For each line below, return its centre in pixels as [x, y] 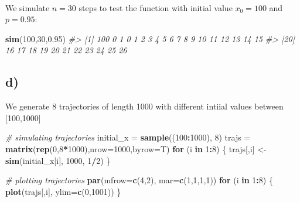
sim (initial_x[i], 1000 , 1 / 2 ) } [58, 160]
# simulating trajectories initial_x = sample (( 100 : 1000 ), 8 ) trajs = [128, 137]
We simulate [28, 7]
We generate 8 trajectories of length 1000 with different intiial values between [144, 106]
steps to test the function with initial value [156, 7]
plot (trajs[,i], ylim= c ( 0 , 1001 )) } [63, 191]
